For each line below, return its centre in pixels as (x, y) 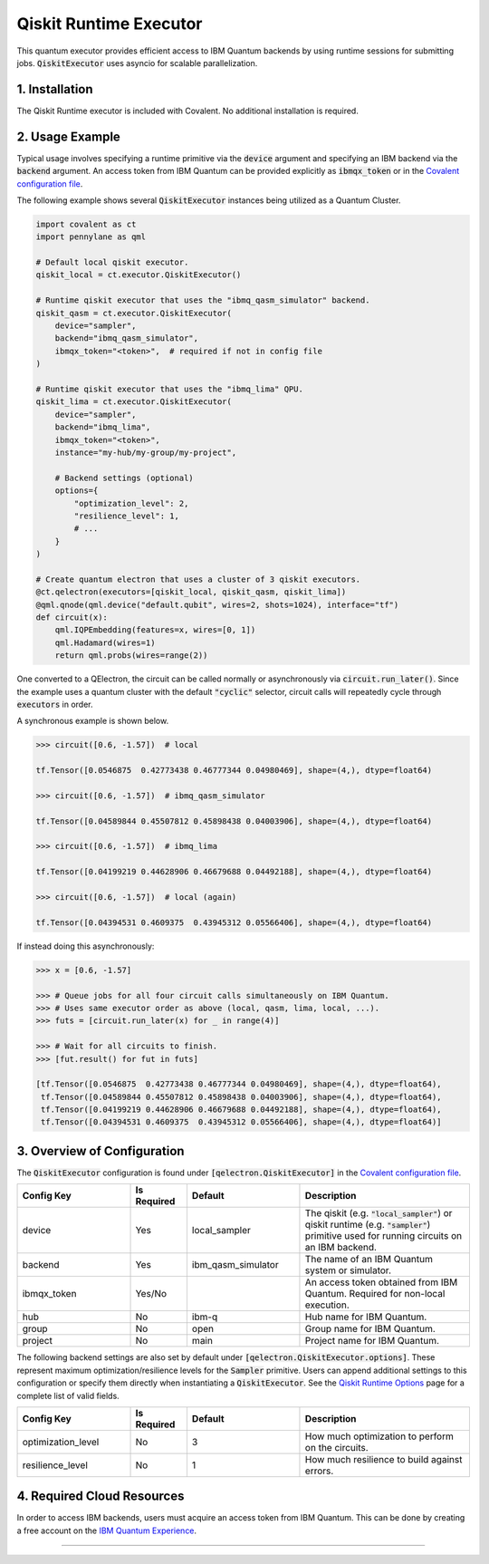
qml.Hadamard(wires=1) (105, 642)
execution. (327, 1305)
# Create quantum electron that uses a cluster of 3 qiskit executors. (198, 579)
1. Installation (55, 89)
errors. (319, 1471)
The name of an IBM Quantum (369, 1260)
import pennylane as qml (91, 237)
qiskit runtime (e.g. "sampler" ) (368, 1225)
